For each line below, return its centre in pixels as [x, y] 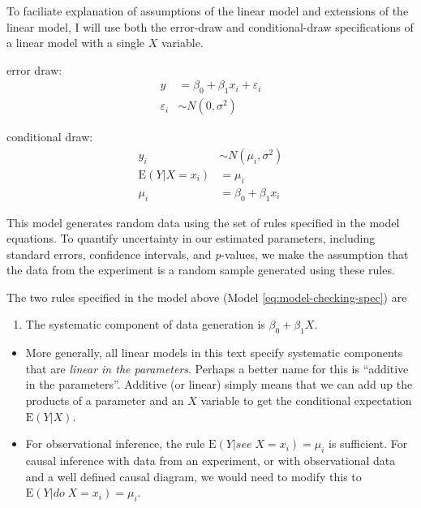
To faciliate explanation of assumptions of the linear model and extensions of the [208, 11]
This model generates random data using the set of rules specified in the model [203, 222]
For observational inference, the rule [115, 443]
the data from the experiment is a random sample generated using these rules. [201, 270]
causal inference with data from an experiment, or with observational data [210, 461]
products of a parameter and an [105, 400]
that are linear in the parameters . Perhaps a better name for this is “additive [217, 368]
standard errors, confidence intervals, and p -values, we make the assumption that [208, 254]
